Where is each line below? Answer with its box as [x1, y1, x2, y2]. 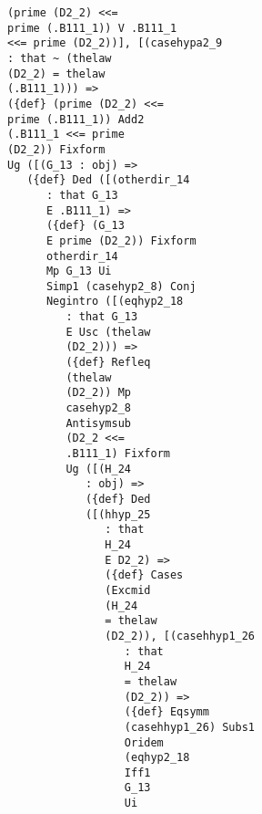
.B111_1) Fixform [65, 447, 170, 461]
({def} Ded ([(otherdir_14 [26, 173, 190, 187]
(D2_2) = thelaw [6, 67, 106, 80]
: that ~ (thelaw [6, 51, 112, 65]
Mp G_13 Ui [45, 265, 112, 278]
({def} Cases [105, 569, 184, 582]
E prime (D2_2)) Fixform [45, 234, 196, 247]
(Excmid [105, 583, 151, 597]
